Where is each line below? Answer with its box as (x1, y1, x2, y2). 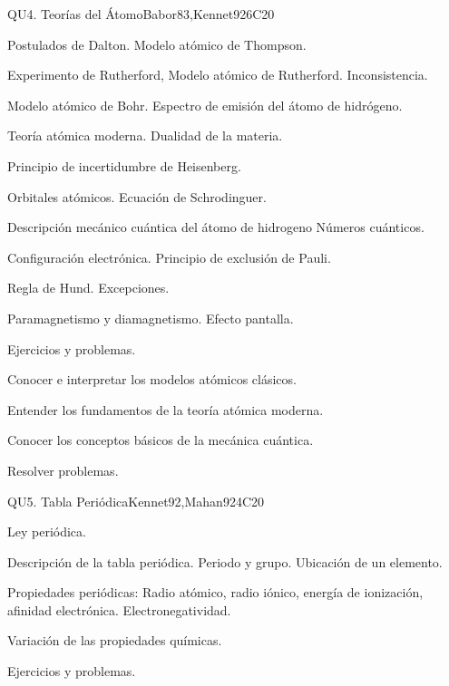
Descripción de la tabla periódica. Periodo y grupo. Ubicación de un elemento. (7, 552, 443, 571)
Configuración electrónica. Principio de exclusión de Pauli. (7, 247, 331, 266)
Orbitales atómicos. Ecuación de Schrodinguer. (7, 187, 267, 206)
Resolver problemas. (7, 460, 119, 479)
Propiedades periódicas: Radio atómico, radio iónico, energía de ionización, (7, 583, 424, 602)
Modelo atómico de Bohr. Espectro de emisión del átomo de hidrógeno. (7, 95, 403, 114)
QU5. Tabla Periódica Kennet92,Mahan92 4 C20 (7, 491, 265, 510)
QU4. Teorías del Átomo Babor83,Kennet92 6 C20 (7, 5, 275, 23)
